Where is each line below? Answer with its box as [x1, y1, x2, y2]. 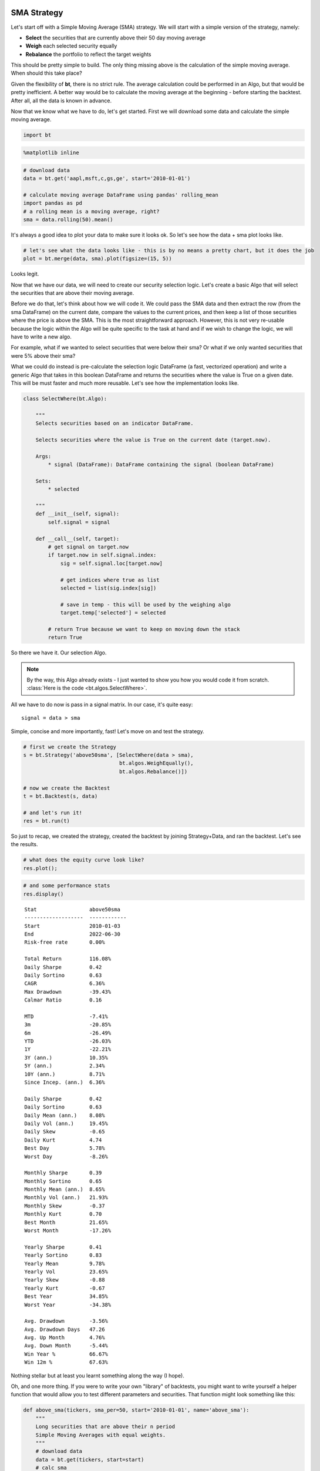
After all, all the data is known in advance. [11, 97, 112, 104]
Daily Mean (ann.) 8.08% [24, 1112, 105, 1119]
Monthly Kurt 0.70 [24, 1211, 102, 1217]
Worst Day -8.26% [24, 1153, 109, 1160]
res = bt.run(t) [23, 818, 70, 824]
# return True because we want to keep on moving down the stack [48, 625, 240, 633]
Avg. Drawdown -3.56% [24, 1318, 109, 1324]
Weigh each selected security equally [25, 42, 117, 49]
